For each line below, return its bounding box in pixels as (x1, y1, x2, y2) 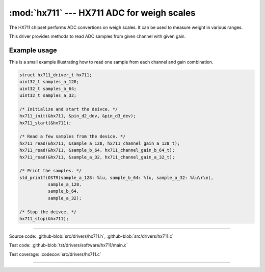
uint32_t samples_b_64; (19, 86, 77, 91)
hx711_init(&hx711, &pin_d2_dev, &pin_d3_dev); (19, 113, 136, 119)
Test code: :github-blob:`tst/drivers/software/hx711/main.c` (9, 242, 128, 248)
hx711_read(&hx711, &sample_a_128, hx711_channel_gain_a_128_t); (19, 140, 180, 146)
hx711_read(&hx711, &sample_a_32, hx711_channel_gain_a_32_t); (19, 154, 175, 160)
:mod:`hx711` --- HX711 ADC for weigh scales (9, 7, 196, 18)
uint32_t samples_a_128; (19, 79, 79, 85)
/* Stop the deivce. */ (19, 209, 77, 215)
